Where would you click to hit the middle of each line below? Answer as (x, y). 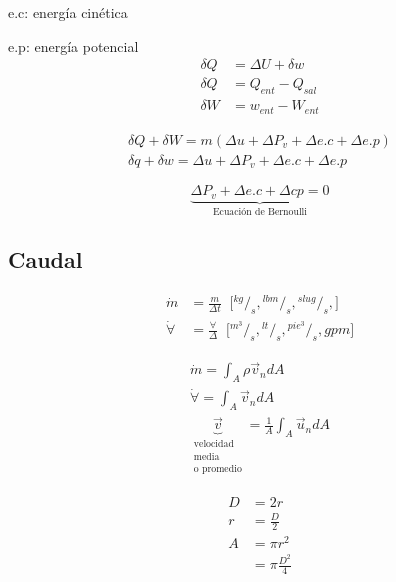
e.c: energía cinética (68, 12)
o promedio (217, 468)
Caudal (45, 259)
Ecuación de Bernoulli (260, 212)
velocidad (213, 444)
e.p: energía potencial (73, 45)
